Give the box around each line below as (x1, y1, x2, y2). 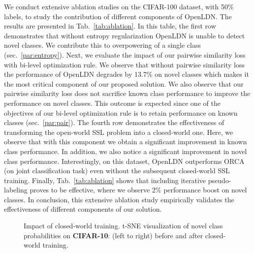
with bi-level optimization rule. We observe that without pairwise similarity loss (4, 59, 245, 69)
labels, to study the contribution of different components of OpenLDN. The (4, 11, 232, 21)
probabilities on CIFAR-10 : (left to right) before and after (24, 230, 203, 240)
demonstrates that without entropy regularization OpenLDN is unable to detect (4, 30, 245, 40)
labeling (4, 185, 28, 195)
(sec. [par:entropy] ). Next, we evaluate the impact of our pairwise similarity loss (4, 49, 246, 60)
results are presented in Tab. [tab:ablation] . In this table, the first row (4, 21, 216, 31)
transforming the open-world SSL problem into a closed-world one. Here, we (4, 126, 233, 137)
